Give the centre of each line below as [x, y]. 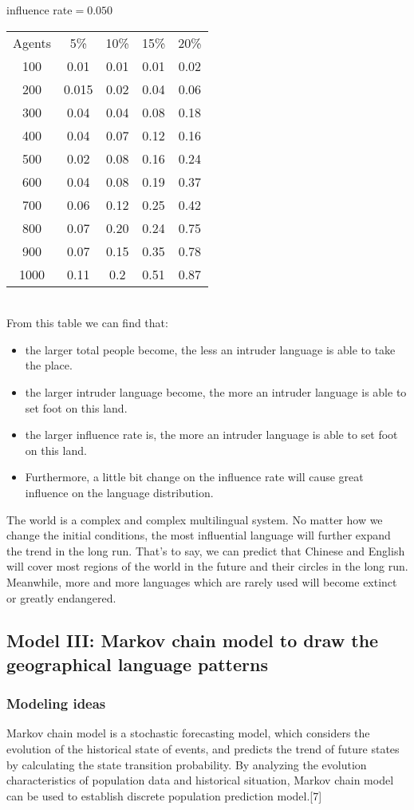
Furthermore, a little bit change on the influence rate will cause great [194, 477]
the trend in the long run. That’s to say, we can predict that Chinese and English [206, 550]
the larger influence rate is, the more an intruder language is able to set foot [211, 435]
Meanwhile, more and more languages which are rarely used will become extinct [202, 581]
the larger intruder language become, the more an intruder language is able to [216, 391]
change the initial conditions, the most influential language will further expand [199, 535]
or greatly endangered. [61, 597]
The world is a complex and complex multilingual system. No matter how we [195, 519]
